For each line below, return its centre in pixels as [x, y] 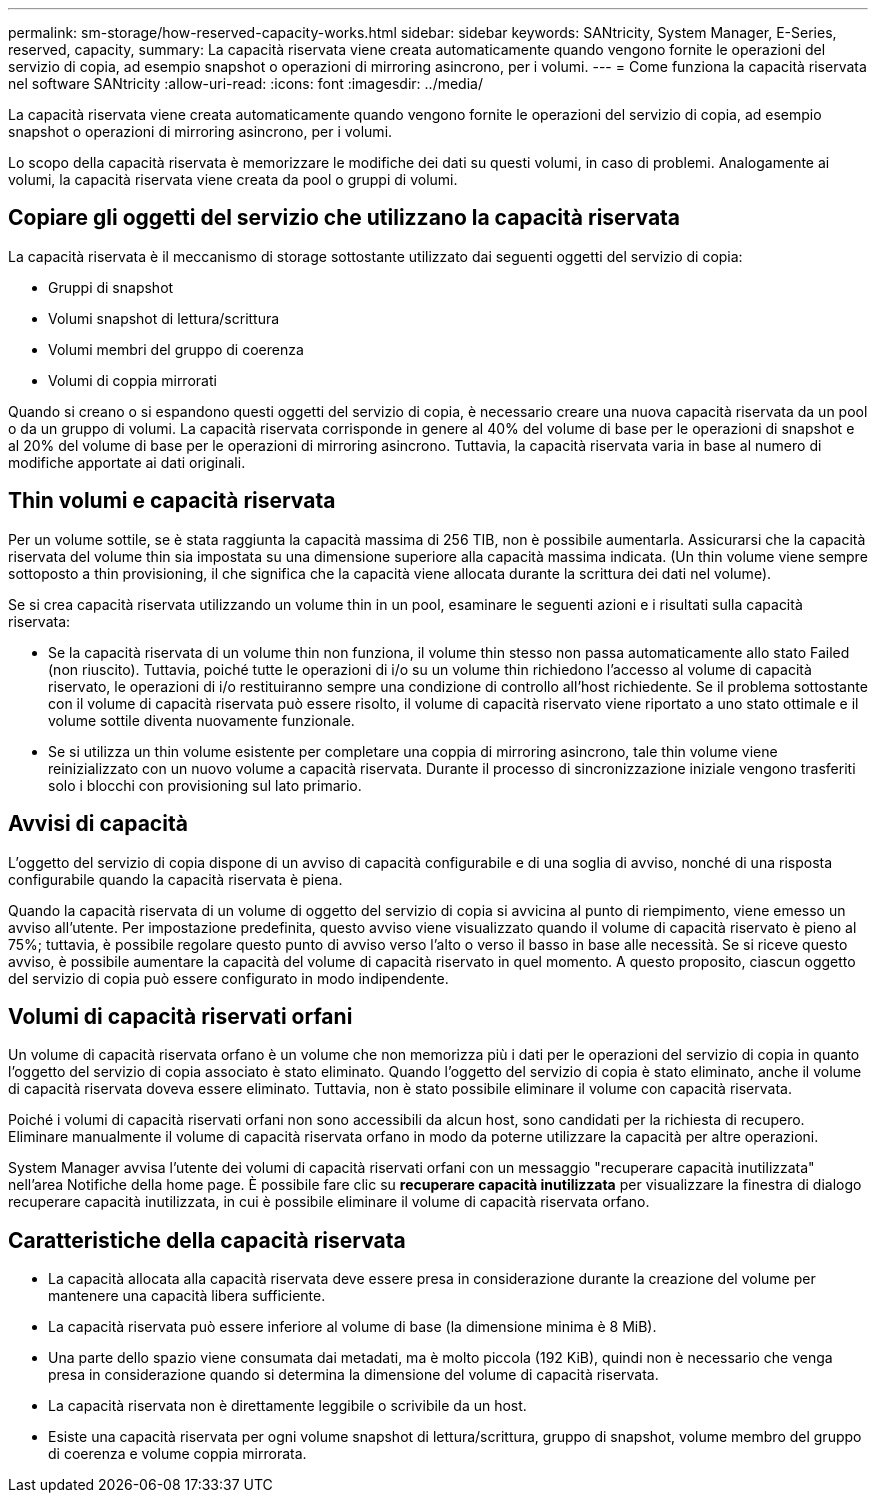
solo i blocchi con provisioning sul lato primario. [205, 785]
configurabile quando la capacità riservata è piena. [175, 879]
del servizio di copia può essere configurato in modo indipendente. [228, 978]
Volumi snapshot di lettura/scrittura [164, 318]
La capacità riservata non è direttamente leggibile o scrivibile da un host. [287, 1406]
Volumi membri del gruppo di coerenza [176, 349]
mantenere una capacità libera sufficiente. [187, 1296]
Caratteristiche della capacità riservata [207, 1240]
